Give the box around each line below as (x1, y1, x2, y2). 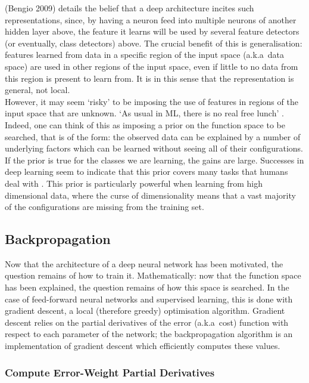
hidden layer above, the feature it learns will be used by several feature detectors (5, 25, 299, 38)
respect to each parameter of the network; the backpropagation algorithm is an (5, 328, 293, 340)
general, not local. (5, 84, 70, 96)
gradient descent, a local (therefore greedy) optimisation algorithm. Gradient (5, 304, 285, 317)
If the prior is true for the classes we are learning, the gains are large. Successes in (5, 153, 304, 166)
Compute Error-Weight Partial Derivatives (5, 365, 215, 379)
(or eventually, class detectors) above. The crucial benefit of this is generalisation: (5, 36, 302, 49)
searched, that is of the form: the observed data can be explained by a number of (5, 130, 301, 143)
